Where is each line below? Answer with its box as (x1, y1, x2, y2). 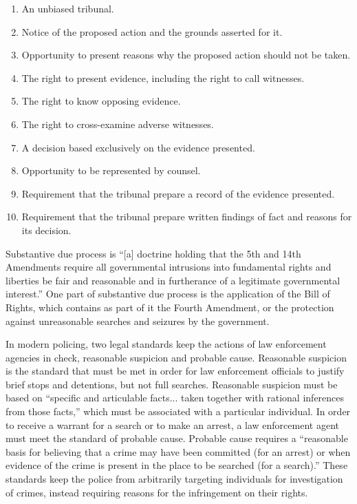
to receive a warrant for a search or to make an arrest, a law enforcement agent (6, 417, 339, 432)
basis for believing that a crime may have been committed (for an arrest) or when (6, 444, 351, 459)
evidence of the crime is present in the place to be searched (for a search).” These (6, 458, 348, 472)
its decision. (21, 222, 72, 237)
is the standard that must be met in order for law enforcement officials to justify (6, 364, 345, 378)
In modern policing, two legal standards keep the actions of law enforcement (6, 337, 327, 351)
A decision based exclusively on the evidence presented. (21, 140, 255, 154)
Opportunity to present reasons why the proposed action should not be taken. (21, 48, 351, 62)
